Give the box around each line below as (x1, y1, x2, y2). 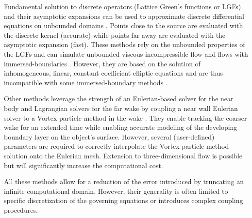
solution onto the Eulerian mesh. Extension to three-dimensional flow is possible (4, 150, 243, 160)
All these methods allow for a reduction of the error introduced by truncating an (4, 176, 244, 187)
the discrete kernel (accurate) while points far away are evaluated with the (4, 30, 226, 40)
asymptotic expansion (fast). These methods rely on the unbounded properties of (4, 39, 245, 49)
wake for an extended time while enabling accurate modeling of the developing (4, 122, 237, 132)
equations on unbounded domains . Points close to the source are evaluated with (4, 20, 243, 31)
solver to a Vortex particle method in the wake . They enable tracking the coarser (4, 112, 247, 123)
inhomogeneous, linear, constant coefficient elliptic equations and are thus (4, 68, 223, 78)
